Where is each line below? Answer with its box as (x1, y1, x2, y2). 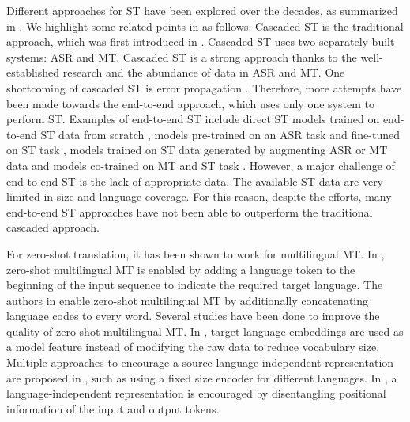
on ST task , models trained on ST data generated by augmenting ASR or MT (6, 141, 388, 158)
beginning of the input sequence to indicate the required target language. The (6, 277, 383, 293)
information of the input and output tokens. (6, 400, 220, 416)
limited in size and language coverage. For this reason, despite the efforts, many (6, 188, 392, 205)
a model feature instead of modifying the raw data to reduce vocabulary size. (6, 338, 380, 355)
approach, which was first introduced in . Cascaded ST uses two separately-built (6, 33, 395, 50)
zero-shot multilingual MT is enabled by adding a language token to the (6, 261, 355, 277)
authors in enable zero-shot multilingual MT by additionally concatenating (6, 292, 369, 308)
